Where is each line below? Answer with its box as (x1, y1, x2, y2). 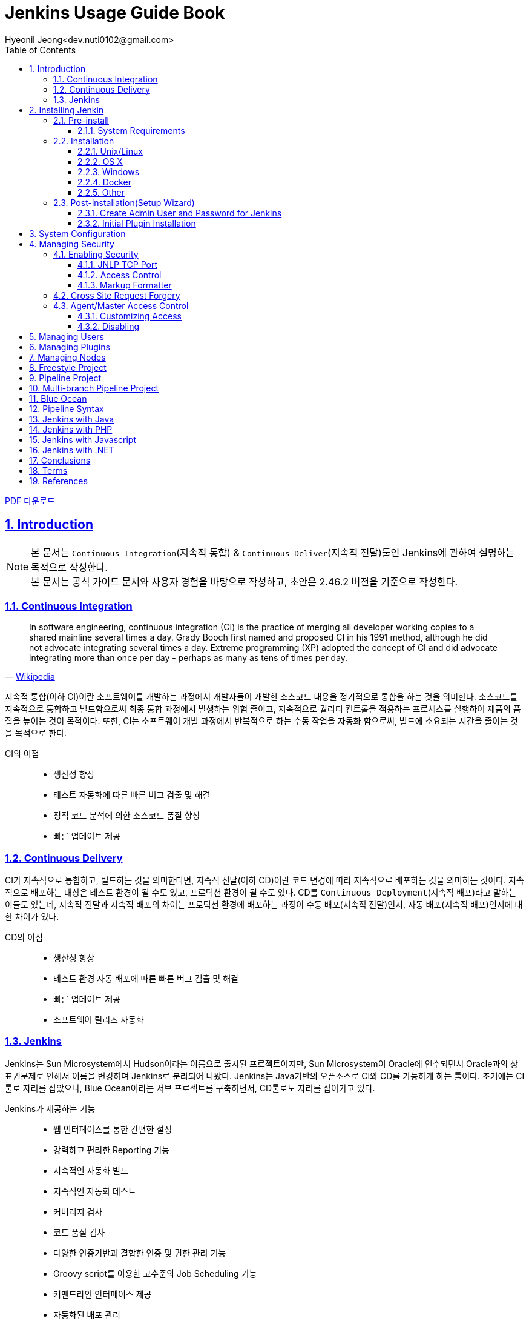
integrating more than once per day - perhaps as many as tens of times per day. (29, 653, 348, 664)
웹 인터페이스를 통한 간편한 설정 (53, 1123, 172, 1134)
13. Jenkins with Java (29, 413, 114, 424)
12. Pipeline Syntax (29, 403, 104, 414)
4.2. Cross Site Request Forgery (53, 290, 180, 301)
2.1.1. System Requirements (77, 125, 185, 136)
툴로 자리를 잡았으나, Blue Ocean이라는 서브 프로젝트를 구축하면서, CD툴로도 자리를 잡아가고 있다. (5, 1082, 375, 1093)
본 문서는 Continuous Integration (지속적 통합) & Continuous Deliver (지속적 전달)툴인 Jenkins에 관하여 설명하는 (31, 546, 515, 559)
